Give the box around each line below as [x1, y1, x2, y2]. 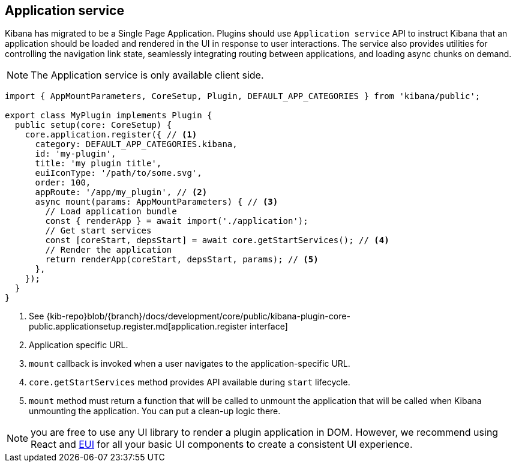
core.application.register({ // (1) [25, 130, 197, 140]
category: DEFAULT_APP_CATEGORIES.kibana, [35, 139, 238, 149]
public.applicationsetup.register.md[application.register [29, 321, 248, 332]
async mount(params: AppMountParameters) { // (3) [35, 197, 278, 207]
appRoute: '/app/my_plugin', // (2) [35, 187, 208, 197]
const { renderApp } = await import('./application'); [45, 216, 308, 226]
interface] [250, 321, 288, 332]
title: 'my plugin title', [35, 158, 162, 169]
